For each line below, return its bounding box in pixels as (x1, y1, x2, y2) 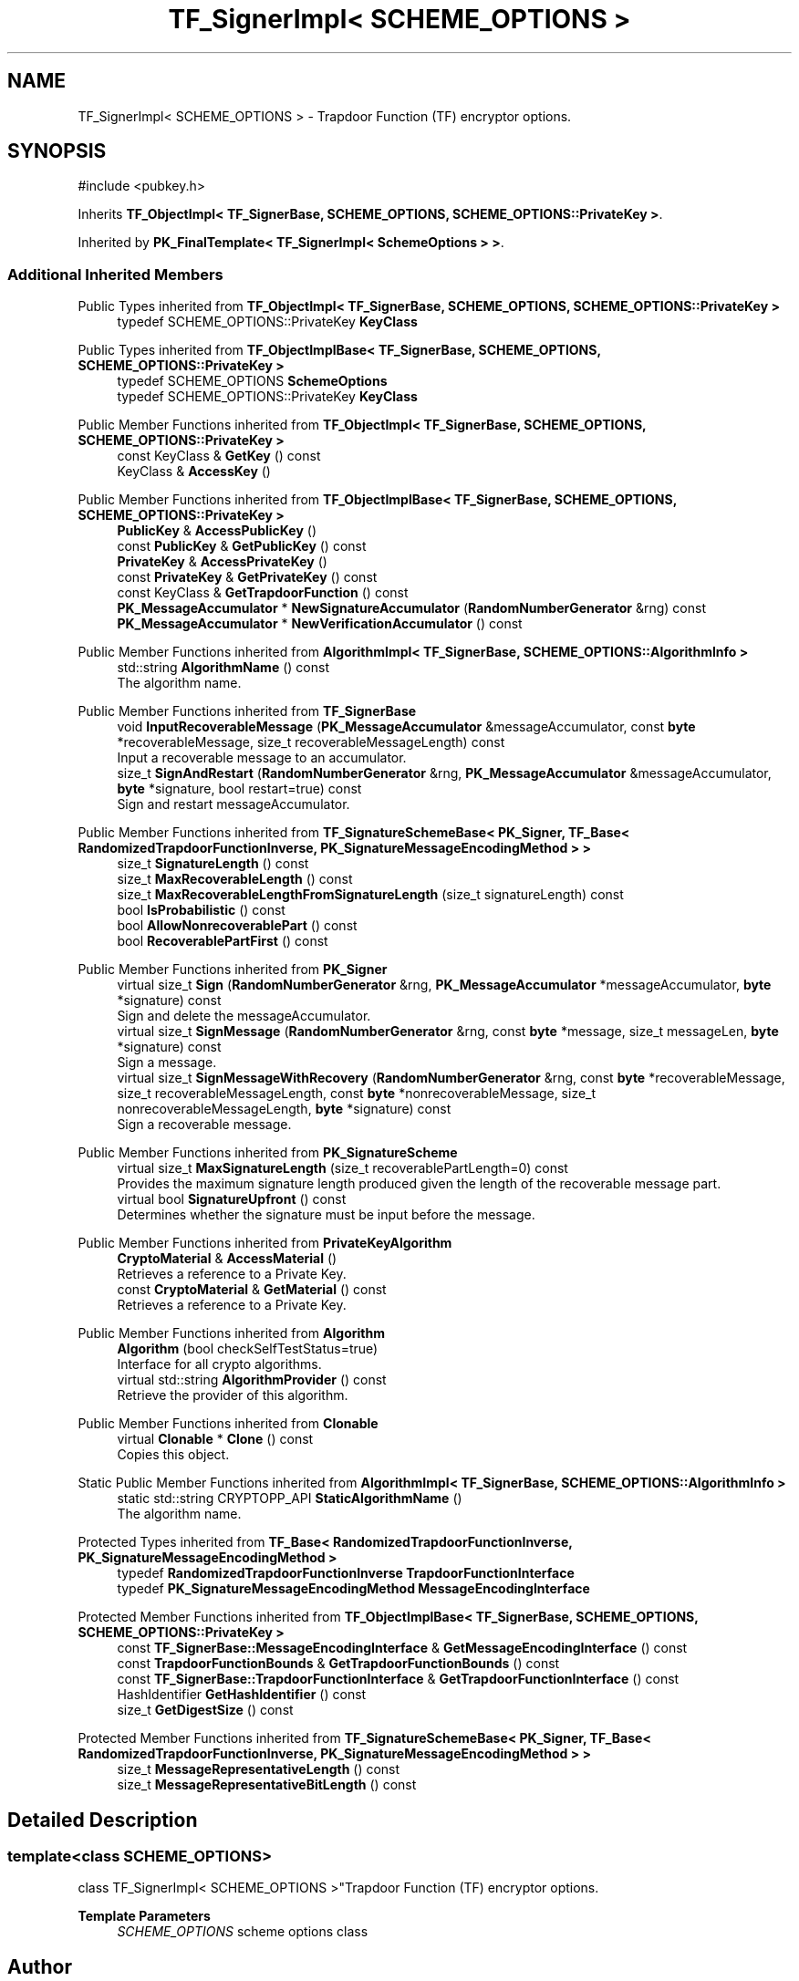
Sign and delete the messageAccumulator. (117, 1008, 371, 1024)
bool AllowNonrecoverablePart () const (117, 918, 358, 934)
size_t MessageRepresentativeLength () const (117, 1761, 400, 1778)
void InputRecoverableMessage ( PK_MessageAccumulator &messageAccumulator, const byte (117, 719, 696, 735)
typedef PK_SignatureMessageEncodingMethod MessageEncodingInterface (117, 1581, 590, 1597)
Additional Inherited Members (7, 264, 223, 284)
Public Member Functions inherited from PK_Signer (78, 961, 388, 978)
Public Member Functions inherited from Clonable (78, 1416, 379, 1432)
